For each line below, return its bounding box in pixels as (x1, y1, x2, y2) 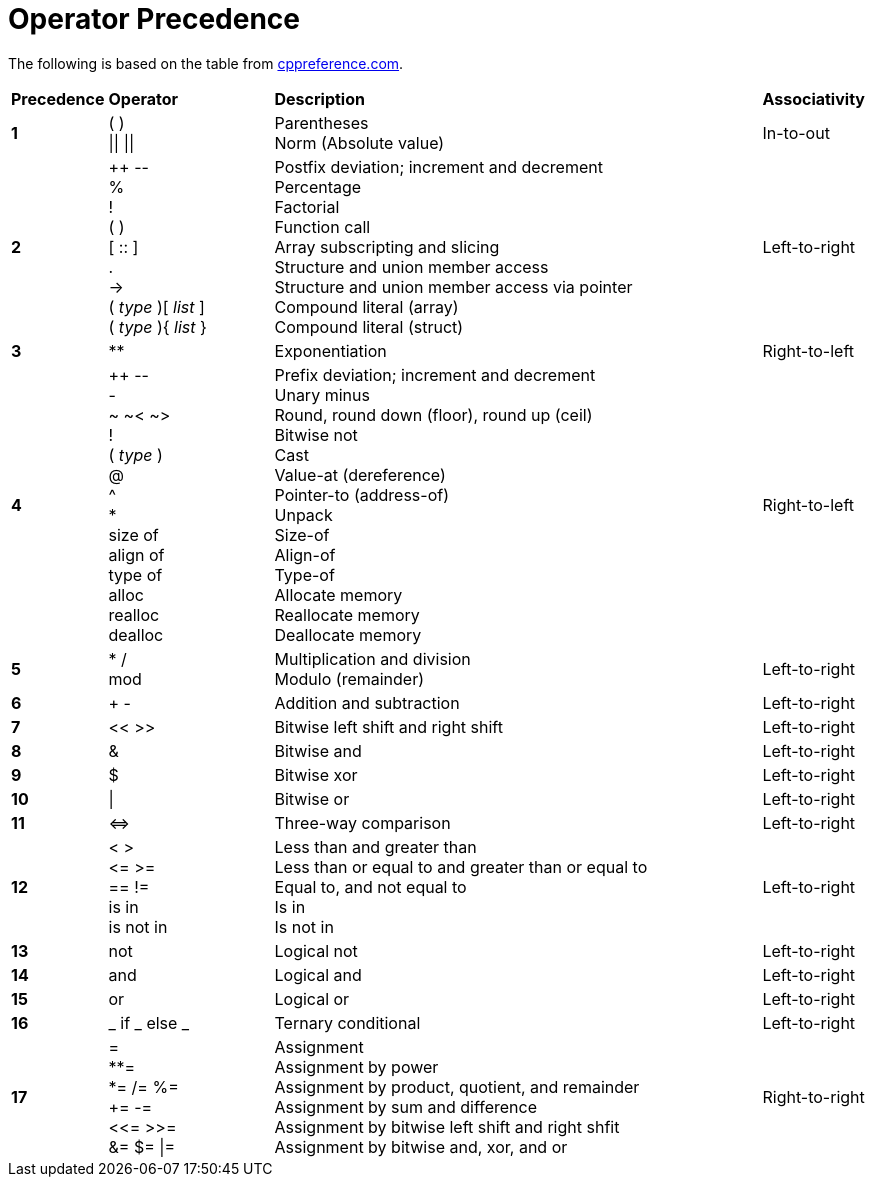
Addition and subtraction (274, 692, 460, 713)
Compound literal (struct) (274, 316, 464, 337)
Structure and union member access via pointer (274, 276, 633, 297)
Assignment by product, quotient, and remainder (274, 1076, 640, 1097)
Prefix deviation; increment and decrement (274, 364, 596, 385)
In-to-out (762, 122, 830, 143)
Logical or (274, 988, 350, 1009)
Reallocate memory (274, 604, 420, 625)
